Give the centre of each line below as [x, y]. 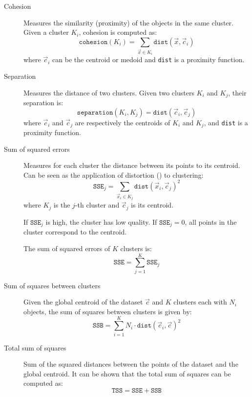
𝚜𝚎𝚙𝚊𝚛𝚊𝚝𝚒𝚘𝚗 [95, 112]
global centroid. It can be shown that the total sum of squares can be [127, 373]
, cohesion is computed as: [118, 32]
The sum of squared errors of [67, 248]
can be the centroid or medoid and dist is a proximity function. [148, 59]
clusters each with [200, 302]
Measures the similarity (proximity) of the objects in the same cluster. [128, 22]
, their [237, 92]
